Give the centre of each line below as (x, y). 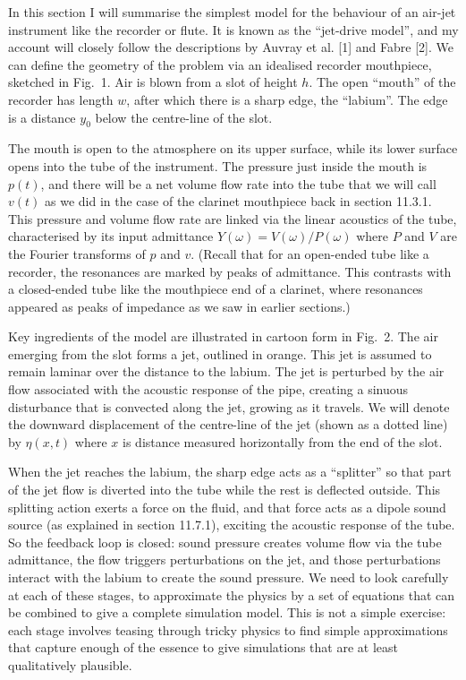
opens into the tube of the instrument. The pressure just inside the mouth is (218, 165)
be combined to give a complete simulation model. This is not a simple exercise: (227, 612)
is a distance (42, 117)
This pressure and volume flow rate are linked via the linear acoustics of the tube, (233, 218)
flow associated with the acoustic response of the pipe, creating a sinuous (208, 389)
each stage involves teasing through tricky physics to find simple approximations (228, 629)
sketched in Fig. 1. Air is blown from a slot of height (153, 82)
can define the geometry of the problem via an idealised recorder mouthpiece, (220, 64)
